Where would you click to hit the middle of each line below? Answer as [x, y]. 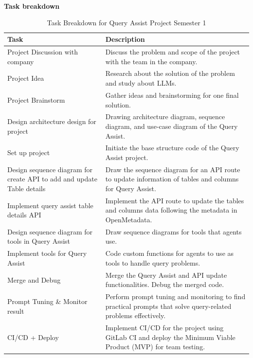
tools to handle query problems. [153, 262]
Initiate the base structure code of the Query [172, 148]
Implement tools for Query [47, 253]
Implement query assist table [50, 205]
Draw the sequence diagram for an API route [173, 169]
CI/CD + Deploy [33, 337]
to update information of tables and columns [172, 179]
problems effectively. [136, 315]
